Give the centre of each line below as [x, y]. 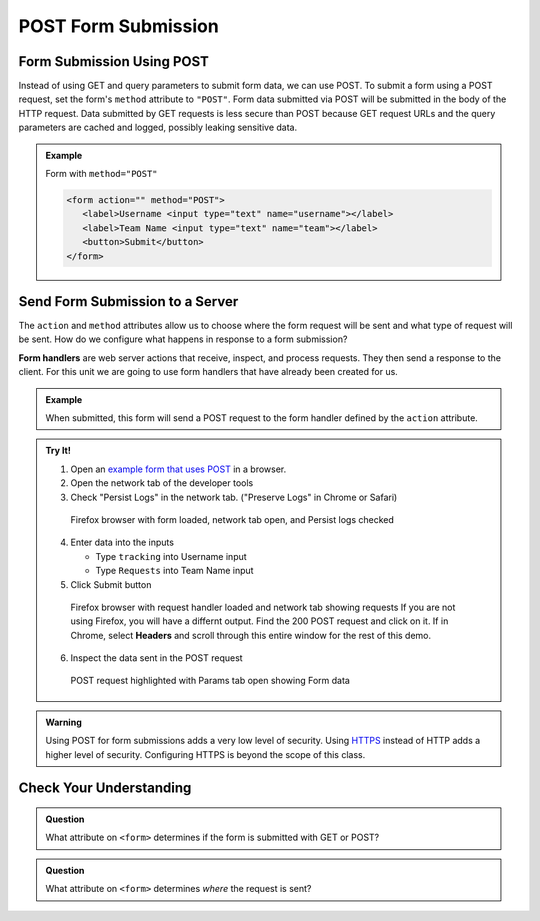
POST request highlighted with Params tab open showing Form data [210, 681]
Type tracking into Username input [171, 556]
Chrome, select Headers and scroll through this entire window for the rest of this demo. [251, 635]
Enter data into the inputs [122, 542]
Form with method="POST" [102, 174]
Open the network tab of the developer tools [162, 483]
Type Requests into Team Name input [174, 571]
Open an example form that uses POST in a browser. [178, 469]
